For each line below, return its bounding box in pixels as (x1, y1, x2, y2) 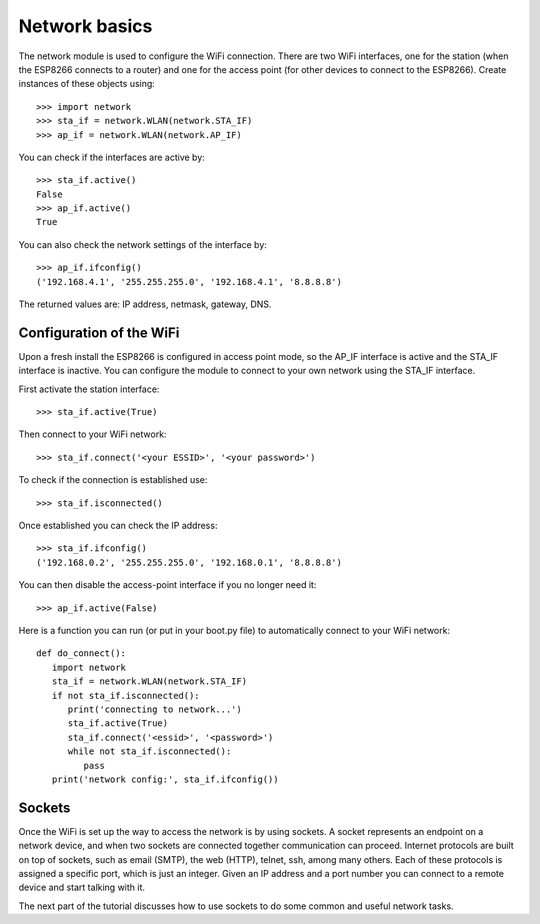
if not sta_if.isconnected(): (51, 690, 200, 701)
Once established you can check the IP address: (18, 520, 218, 532)
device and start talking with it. (18, 881, 145, 894)
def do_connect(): (36, 648, 127, 659)
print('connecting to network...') (67, 703, 242, 715)
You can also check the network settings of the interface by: (18, 238, 267, 250)
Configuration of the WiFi (18, 324, 180, 341)
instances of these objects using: (18, 78, 155, 90)
